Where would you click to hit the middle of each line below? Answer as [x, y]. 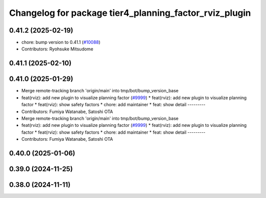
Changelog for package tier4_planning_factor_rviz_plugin [130, 13]
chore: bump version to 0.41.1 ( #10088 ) [61, 42]
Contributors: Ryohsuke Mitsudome [57, 49]
